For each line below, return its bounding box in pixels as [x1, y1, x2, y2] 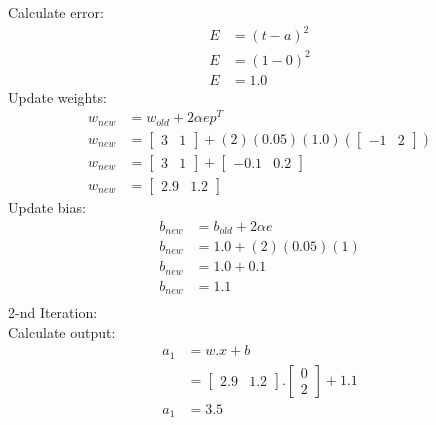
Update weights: [8, 86, 107, 107]
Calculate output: [8, 321, 116, 342]
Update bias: [8, 196, 86, 217]
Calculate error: [8, 2, 104, 22]
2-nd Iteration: [8, 302, 98, 323]
